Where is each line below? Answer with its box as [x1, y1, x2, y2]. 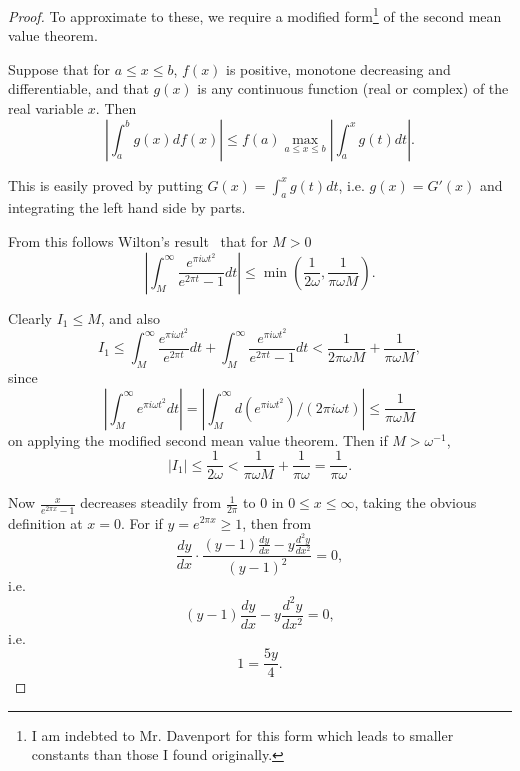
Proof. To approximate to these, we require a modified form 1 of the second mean [8, 3, 502, 26]
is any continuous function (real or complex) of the [197, 78, 509, 99]
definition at [8, 512, 83, 533]
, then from [242, 512, 312, 533]
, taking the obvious [354, 492, 477, 513]
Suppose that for [8, 58, 111, 79]
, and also [100, 307, 160, 328]
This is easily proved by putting [8, 174, 203, 195]
